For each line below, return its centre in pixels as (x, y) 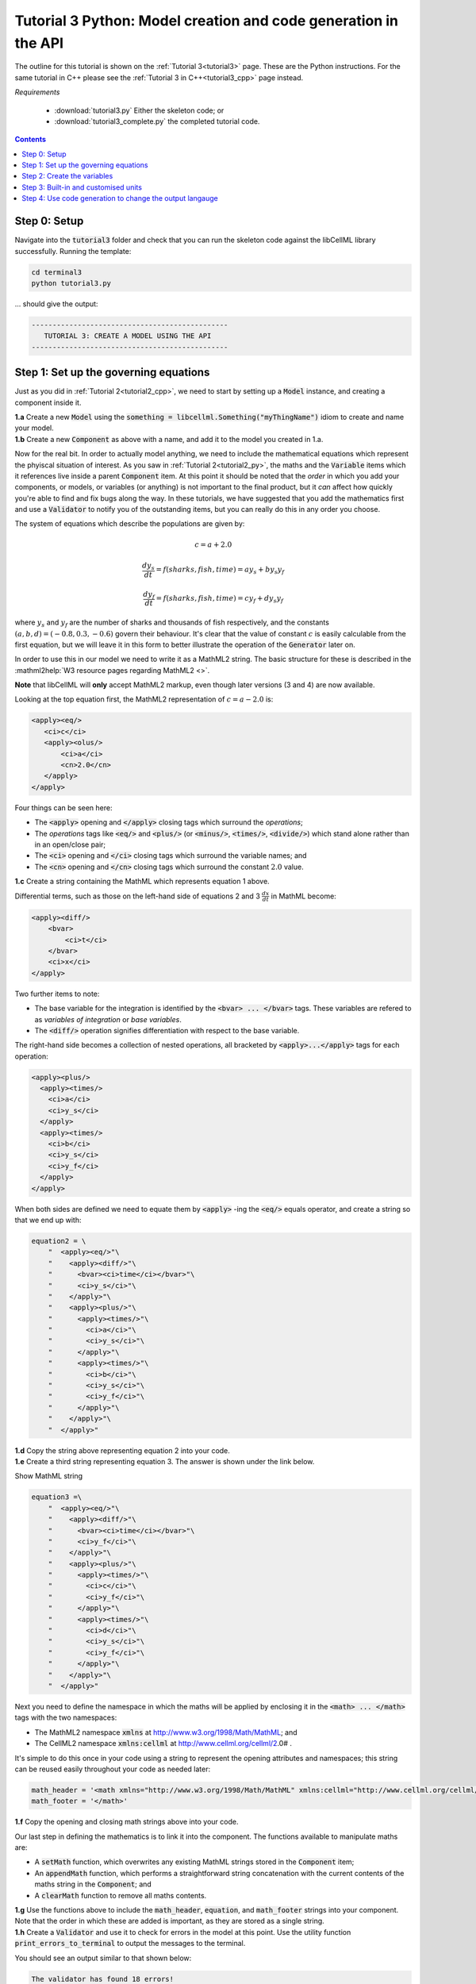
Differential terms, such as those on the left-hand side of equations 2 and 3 (138, 896)
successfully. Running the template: (73, 251)
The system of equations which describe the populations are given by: (130, 524)
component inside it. (48, 402)
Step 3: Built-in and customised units (82, 187)
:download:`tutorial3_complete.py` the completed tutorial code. (157, 121)
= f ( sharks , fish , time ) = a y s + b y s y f (220, 571)
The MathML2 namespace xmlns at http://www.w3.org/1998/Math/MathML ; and (166, 1732)
